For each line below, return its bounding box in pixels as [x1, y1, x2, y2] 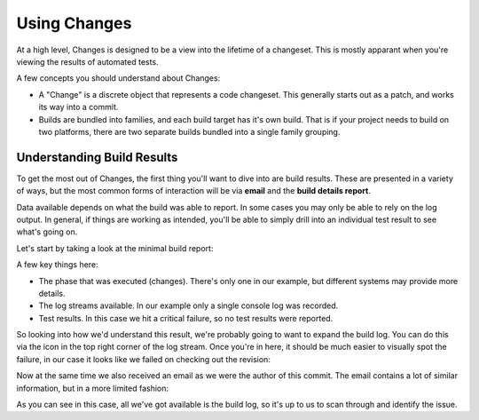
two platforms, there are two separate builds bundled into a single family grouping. [38, 126, 341, 137]
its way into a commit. [38, 102, 119, 113]
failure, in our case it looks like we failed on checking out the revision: [16, 353, 271, 364]
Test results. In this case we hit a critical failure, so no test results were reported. [38, 313, 334, 323]
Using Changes [16, 13, 132, 33]
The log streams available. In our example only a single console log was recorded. [38, 300, 339, 311]
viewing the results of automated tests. [16, 56, 159, 67]
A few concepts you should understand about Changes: [16, 73, 221, 83]
